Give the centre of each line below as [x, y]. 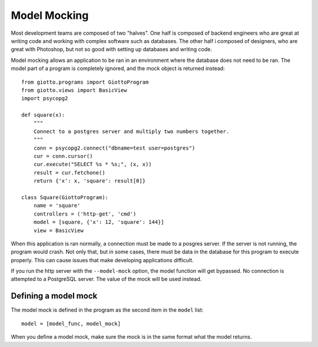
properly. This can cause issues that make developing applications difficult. [102, 260]
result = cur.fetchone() [69, 173]
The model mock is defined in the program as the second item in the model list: [107, 310]
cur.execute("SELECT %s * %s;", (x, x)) [93, 164]
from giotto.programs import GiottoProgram [85, 82]
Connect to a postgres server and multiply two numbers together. [131, 131]
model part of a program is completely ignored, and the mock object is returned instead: [118, 68]
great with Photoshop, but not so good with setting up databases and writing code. [111, 49]
